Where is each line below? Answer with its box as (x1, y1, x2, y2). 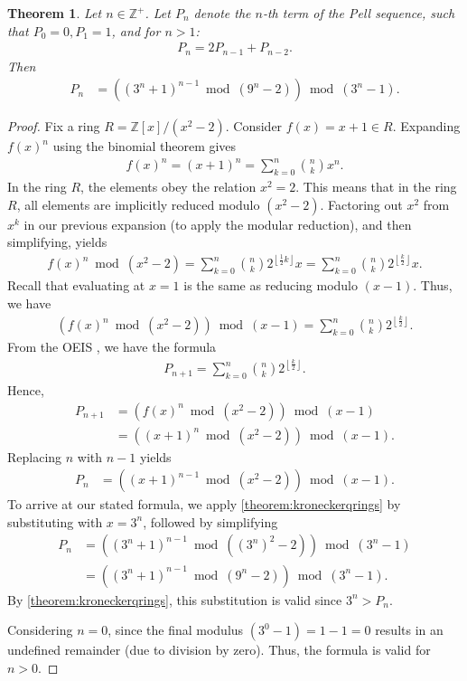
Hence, (7, 380, 44, 399)
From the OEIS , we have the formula (7, 337, 217, 356)
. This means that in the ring (295, 177, 457, 196)
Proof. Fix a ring (7, 117, 100, 136)
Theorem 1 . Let (7, 4, 102, 22)
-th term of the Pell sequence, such (262, 4, 455, 22)
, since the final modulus (107, 620, 244, 639)
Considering (7, 620, 73, 639)
